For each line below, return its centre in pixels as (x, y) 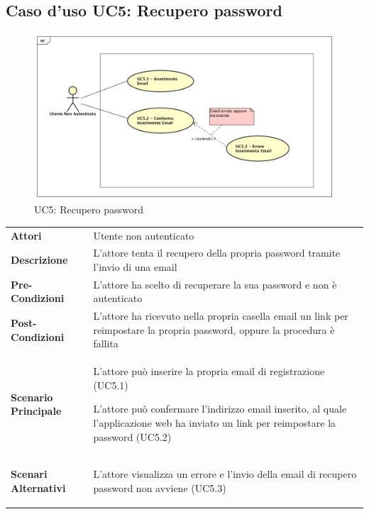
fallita (106, 343)
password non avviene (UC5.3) (160, 488)
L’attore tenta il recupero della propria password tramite (217, 253)
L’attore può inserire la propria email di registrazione (209, 371)
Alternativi (38, 488)
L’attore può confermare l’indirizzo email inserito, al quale (220, 409)
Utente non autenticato (144, 235)
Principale (36, 411)
